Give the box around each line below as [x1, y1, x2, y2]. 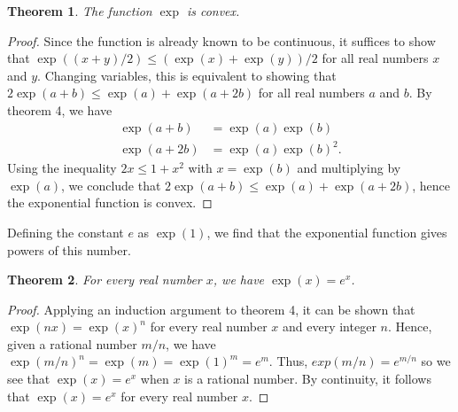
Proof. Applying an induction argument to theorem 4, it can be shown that [7, 299, 415, 318]
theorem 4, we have [7, 100, 113, 119]
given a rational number [7, 334, 137, 353]
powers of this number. [7, 240, 131, 259]
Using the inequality [7, 159, 117, 177]
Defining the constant [7, 222, 124, 241]
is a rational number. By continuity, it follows [184, 369, 431, 388]
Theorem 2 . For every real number [7, 270, 202, 289]
